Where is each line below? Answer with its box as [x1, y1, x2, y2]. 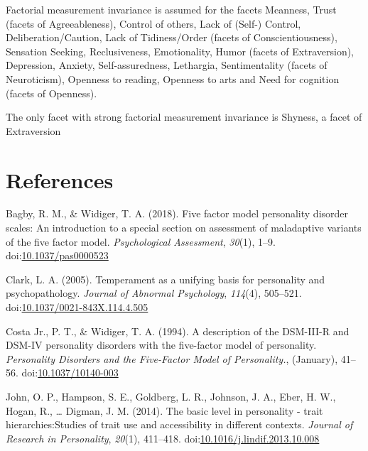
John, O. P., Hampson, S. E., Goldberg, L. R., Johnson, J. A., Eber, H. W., [6, 389, 336, 403]
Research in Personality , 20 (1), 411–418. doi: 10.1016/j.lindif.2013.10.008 [6, 430, 320, 445]
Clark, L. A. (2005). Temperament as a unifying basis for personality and [6, 271, 325, 286]
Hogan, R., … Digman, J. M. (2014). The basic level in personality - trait [6, 403, 323, 418]
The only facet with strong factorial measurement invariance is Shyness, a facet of [6, 109, 362, 124]
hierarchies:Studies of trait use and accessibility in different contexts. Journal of [6, 417, 353, 432]
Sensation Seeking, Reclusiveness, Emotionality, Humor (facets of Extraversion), [6, 43, 355, 58]
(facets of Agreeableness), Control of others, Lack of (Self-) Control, [6, 16, 301, 31]
